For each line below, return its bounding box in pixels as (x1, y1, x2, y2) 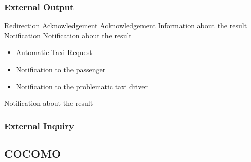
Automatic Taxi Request (16, 47, 92, 58)
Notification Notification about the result (4, 30, 132, 40)
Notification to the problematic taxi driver (16, 81, 148, 91)
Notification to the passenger (16, 64, 106, 74)
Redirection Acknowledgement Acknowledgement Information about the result (4, 20, 247, 31)
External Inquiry (4, 119, 74, 132)
